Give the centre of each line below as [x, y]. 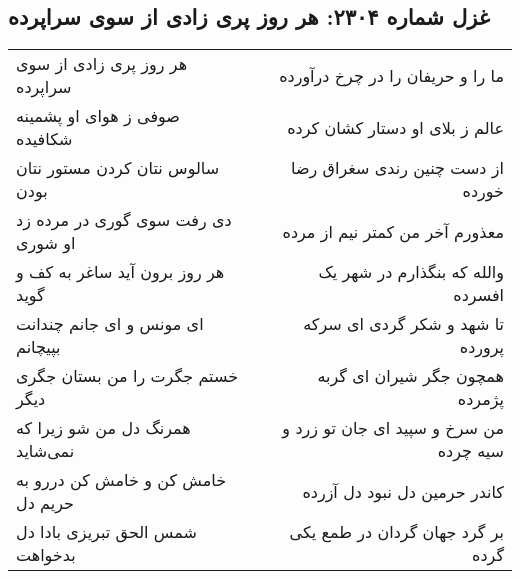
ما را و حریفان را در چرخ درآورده [391, 75]
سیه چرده [470, 451]
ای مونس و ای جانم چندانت [110, 324]
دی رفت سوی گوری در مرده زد [124, 220]
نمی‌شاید [45, 451]
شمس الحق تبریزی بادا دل [106, 532]
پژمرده [480, 399]
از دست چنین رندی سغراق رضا [397, 168]
